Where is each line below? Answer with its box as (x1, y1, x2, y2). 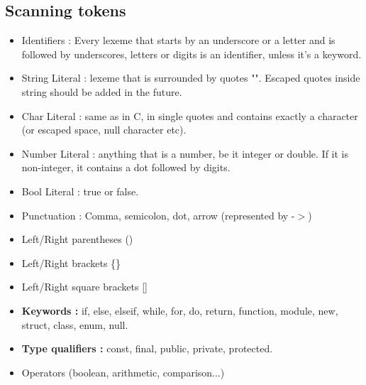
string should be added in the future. (21, 84, 182, 99)
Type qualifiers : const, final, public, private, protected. (21, 341, 273, 356)
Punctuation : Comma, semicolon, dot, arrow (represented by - (21, 207, 295, 222)
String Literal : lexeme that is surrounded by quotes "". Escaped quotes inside (21, 70, 360, 85)
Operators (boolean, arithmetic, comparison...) (21, 364, 225, 379)
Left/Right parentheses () (21, 232, 133, 246)
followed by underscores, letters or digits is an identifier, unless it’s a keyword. (21, 46, 362, 61)
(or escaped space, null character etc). (21, 122, 187, 137)
